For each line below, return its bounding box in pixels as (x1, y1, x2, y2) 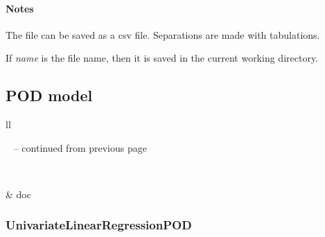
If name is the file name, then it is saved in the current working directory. (6, 51, 319, 65)
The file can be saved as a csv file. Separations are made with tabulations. (6, 27, 320, 42)
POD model (6, 85, 93, 106)
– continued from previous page (13, 140, 147, 155)
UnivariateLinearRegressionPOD (6, 216, 192, 234)
